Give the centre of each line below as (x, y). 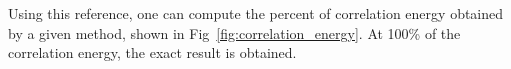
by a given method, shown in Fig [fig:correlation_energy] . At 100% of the (234, 32)
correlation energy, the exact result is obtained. (152, 52)
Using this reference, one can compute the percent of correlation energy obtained (256, 13)
